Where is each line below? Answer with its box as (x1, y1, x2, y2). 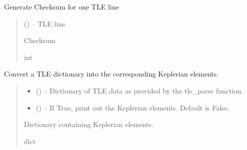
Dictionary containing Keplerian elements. (24, 119, 154, 129)
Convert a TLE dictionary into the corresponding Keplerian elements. (4, 68, 219, 79)
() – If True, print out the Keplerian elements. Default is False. (36, 102, 229, 112)
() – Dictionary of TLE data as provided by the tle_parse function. (36, 85, 243, 95)
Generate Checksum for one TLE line (4, 1, 119, 11)
